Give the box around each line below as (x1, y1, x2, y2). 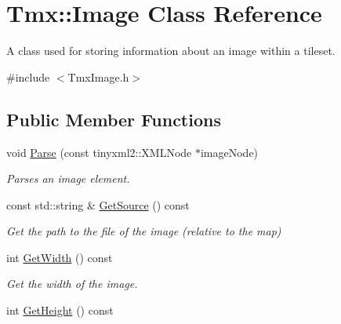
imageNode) (200, 144, 259, 160)
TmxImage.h (67, 68, 129, 85)
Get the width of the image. (6, 275, 138, 292)
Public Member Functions (6, 107, 221, 131)
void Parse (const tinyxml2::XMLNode (6, 144, 192, 160)
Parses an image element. (6, 170, 130, 187)
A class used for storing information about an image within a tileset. (6, 42, 336, 59)
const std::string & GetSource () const (6, 196, 190, 213)
